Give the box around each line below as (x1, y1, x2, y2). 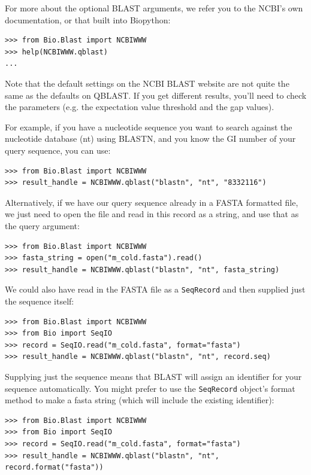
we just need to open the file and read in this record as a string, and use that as (5, 208, 299, 220)
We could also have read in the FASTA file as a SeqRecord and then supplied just (5, 283, 306, 296)
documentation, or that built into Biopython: (5, 13, 171, 26)
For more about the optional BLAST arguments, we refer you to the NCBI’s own (5, 2, 303, 14)
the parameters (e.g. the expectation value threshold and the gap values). (5, 101, 274, 113)
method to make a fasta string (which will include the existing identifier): (5, 394, 274, 406)
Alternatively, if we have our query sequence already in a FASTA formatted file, (5, 196, 298, 208)
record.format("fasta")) (5, 463, 104, 472)
